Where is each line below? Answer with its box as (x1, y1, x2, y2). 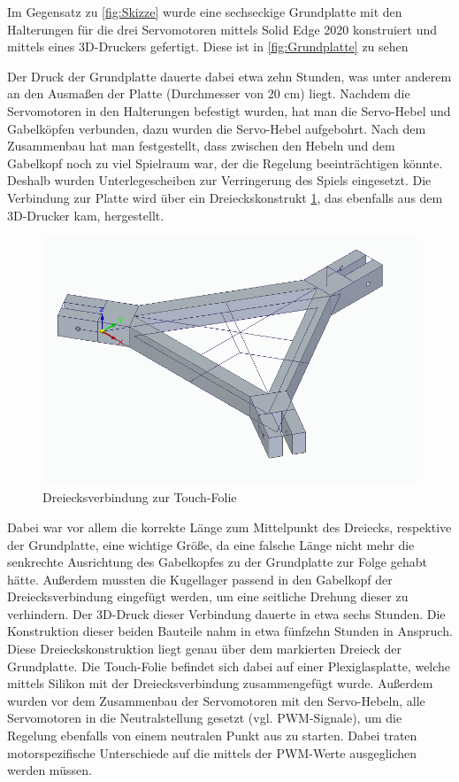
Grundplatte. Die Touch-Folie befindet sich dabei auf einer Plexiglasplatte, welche (7, 656, 451, 675)
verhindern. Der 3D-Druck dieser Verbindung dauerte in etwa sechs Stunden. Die (7, 604, 446, 623)
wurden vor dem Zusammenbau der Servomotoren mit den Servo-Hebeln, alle (7, 691, 425, 709)
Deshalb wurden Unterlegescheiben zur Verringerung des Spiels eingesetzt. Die (7, 171, 432, 190)
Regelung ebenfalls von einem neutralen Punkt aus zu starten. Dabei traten (7, 726, 417, 745)
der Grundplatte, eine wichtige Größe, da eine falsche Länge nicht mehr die (7, 535, 415, 554)
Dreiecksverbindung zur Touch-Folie (42, 488, 237, 507)
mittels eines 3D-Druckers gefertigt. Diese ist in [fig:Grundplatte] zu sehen (7, 37, 409, 56)
